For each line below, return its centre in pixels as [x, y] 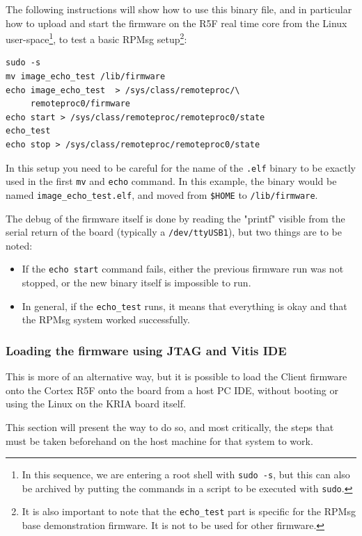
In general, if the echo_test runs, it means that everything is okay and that [184, 306]
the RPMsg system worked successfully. [106, 319]
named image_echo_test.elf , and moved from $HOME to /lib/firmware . [162, 194]
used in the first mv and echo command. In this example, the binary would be [171, 181]
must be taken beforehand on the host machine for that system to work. [159, 440]
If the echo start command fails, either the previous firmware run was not [183, 269]
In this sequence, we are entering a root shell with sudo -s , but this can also [186, 474]
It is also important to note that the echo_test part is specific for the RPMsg [189, 511]
